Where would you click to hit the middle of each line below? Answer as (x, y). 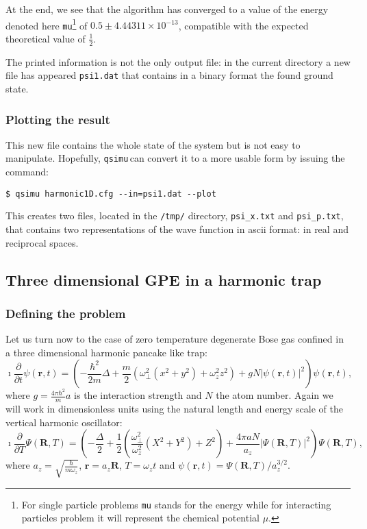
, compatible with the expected (243, 25)
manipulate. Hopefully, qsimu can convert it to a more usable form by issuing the (175, 158)
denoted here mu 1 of (47, 24)
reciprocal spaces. (42, 242)
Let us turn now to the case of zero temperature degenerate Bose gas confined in (175, 339)
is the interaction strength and (138, 395)
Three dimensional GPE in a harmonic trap (164, 279)
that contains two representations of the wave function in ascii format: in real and (177, 229)
